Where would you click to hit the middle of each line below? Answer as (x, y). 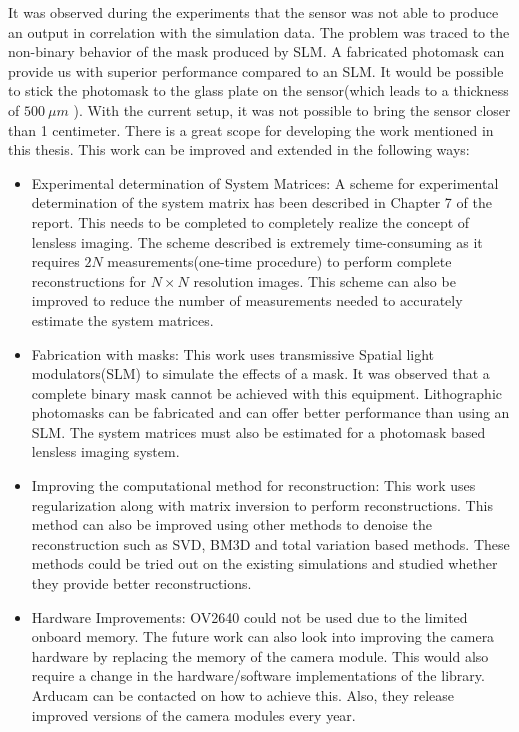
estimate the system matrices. (122, 319)
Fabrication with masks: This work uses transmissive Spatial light (233, 353)
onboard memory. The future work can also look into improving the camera (263, 636)
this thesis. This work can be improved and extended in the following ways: (239, 149)
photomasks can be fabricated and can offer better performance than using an (270, 412)
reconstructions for (89, 280)
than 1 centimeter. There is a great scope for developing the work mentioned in (251, 129)
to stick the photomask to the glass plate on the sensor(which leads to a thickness (258, 90)
